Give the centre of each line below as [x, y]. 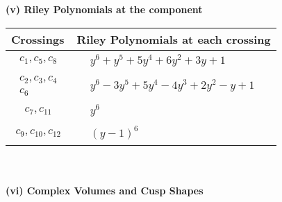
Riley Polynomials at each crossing [174, 39]
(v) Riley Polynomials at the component [104, 9]
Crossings [38, 39]
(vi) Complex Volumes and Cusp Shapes [105, 190]
